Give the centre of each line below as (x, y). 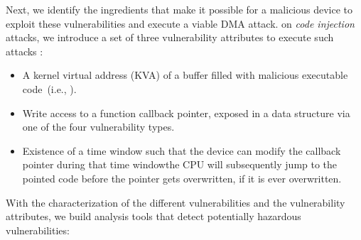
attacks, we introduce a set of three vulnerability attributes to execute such (170, 37)
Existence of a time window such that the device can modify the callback (182, 150)
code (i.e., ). (49, 88)
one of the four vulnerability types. (98, 127)
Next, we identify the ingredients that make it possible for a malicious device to (179, 9)
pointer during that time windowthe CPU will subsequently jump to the (180, 164)
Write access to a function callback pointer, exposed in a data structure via (186, 113)
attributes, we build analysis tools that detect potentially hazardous (153, 216)
